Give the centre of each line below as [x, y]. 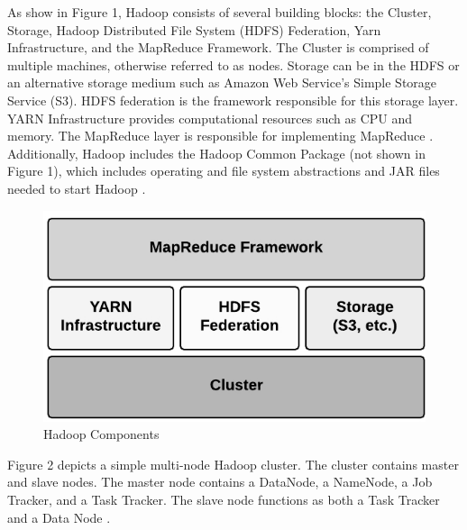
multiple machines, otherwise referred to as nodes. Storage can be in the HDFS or [233, 64]
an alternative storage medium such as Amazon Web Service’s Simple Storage [222, 82]
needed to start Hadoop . [77, 188]
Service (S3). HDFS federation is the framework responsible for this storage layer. [233, 100]
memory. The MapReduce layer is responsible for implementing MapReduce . [220, 136]
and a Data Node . [59, 517]
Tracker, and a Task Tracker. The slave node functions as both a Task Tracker [224, 499]
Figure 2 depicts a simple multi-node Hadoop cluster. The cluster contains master [233, 464]
